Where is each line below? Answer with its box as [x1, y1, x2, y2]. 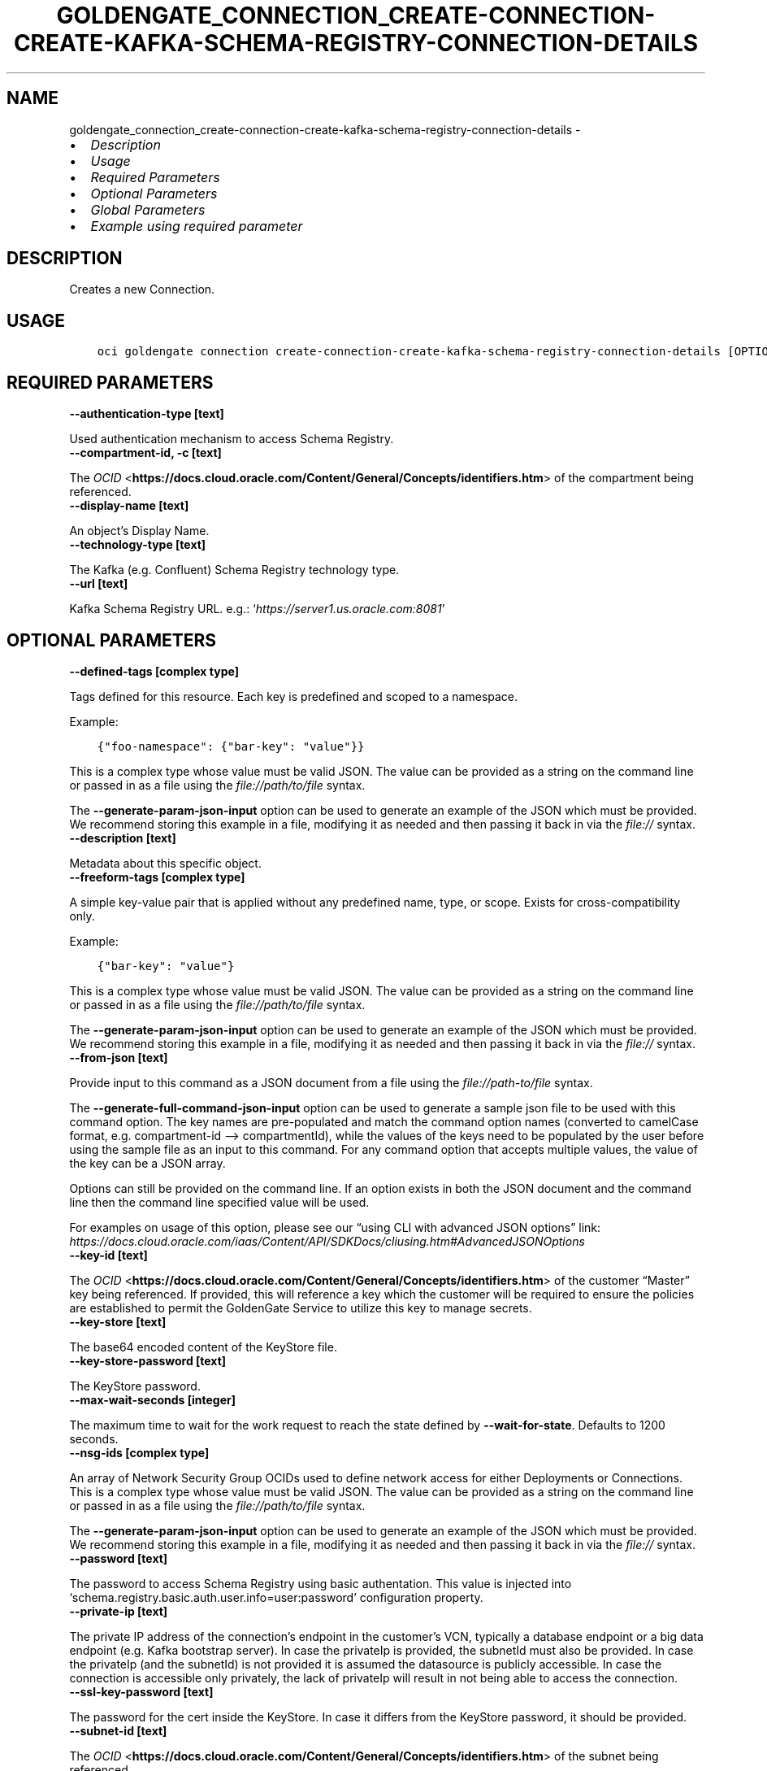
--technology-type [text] [69, 537, 206, 552]
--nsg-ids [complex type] [69, 1445, 210, 1460]
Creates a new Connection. [69, 282, 215, 297]
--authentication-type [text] [69, 407, 224, 421]
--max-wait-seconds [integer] [69, 1392, 236, 1407]
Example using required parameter [90, 217, 303, 234]
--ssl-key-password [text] [69, 1684, 214, 1699]
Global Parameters [90, 201, 206, 218]
